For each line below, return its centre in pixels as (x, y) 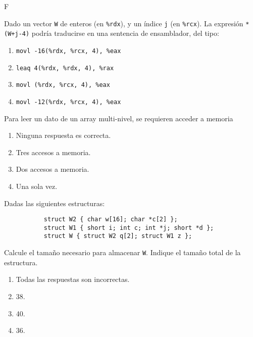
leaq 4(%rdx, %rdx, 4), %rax (65, 68)
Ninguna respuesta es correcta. (63, 135)
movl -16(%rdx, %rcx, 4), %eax (68, 51)
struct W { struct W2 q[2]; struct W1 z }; (118, 236)
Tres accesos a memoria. (53, 152)
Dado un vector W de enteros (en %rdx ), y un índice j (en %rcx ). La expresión (124, 23)
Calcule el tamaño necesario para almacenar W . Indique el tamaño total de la (122, 252)
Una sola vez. (37, 186)
